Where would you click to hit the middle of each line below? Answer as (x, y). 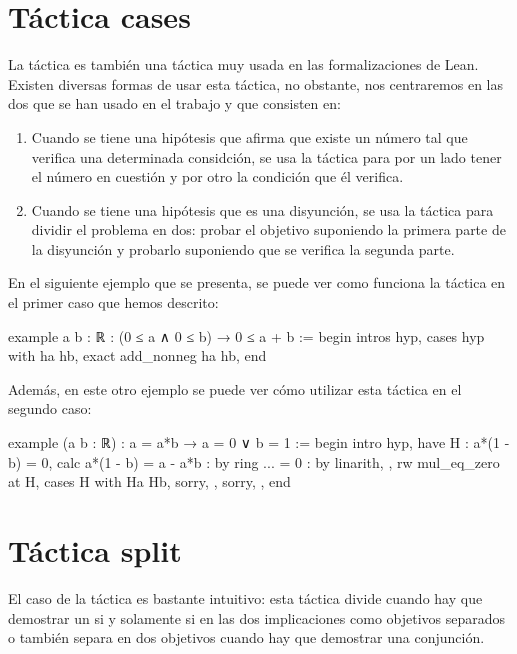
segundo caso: (50, 408)
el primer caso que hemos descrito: (113, 302)
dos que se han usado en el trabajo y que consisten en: (174, 103)
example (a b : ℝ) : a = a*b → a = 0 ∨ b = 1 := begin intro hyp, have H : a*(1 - (259, 442)
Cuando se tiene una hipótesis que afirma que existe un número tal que (249, 136)
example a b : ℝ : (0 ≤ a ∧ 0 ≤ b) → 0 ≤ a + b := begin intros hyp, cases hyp (246, 335)
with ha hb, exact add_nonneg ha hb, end (137, 355)
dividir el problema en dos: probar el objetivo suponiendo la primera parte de (268, 229)
